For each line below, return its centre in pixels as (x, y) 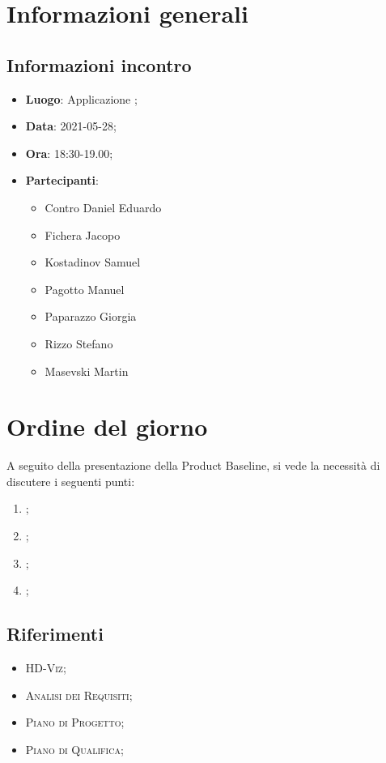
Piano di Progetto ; (75, 722)
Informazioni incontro (99, 64)
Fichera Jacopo (83, 234)
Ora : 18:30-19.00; (69, 153)
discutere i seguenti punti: (71, 481)
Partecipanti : (62, 180)
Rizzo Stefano (79, 343)
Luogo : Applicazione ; (81, 98)
